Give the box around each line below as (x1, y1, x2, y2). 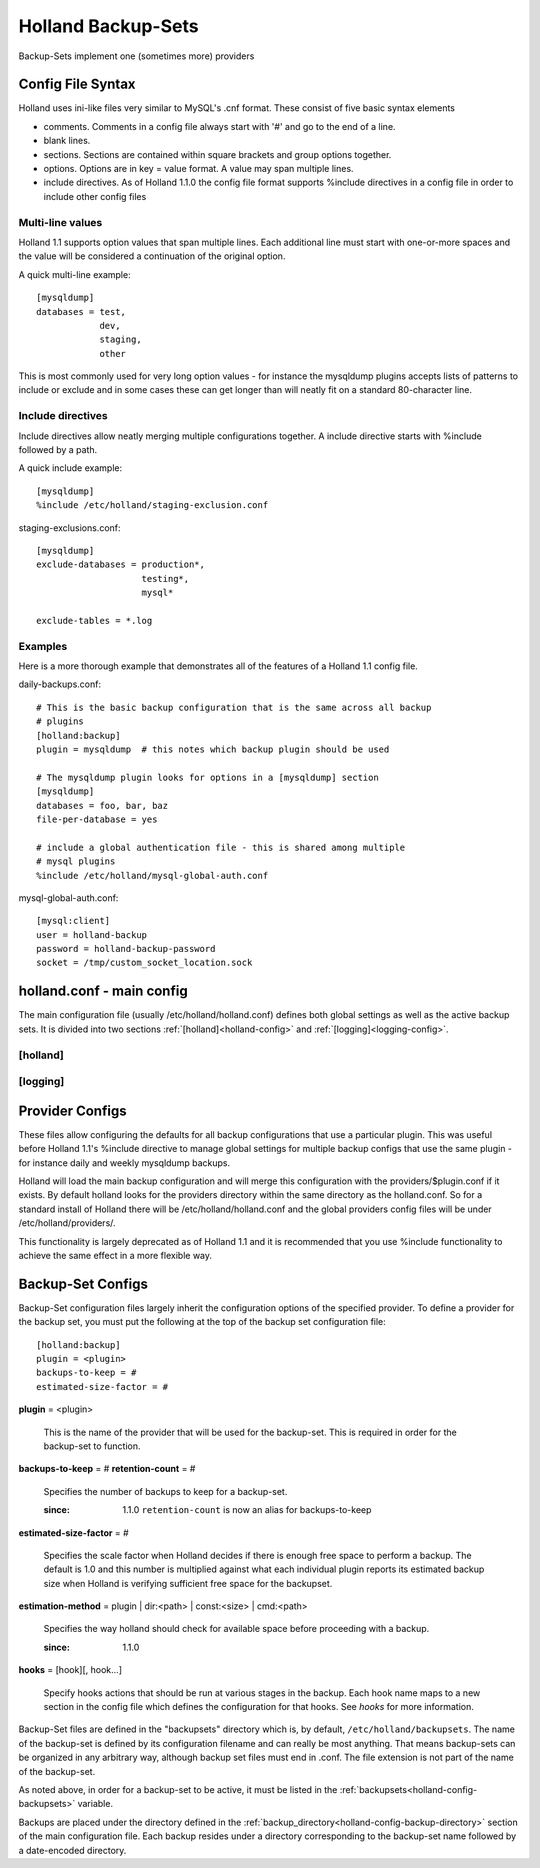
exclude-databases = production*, (36, 559, 205, 570)
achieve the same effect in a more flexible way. (18, 1249, 213, 1261)
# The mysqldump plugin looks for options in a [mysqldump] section (36, 771, 379, 783)
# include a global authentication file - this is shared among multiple (36, 841, 406, 853)
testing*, (141, 573, 190, 584)
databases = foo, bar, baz (36, 800, 169, 811)
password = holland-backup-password (36, 943, 216, 955)
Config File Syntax (18, 76, 136, 93)
